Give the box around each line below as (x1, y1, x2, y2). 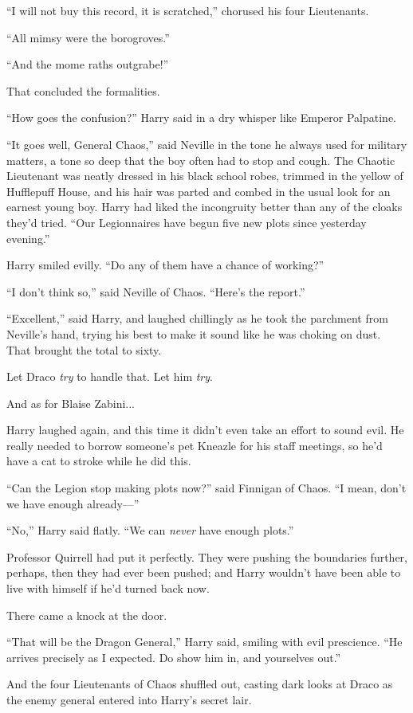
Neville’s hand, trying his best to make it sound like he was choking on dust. (6, 325, 381, 342)
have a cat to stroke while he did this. (6, 452, 191, 469)
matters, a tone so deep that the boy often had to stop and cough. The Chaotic (6, 151, 395, 168)
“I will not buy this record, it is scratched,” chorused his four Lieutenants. (6, 2, 369, 18)
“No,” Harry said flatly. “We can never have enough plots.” (6, 522, 294, 539)
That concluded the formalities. (6, 82, 160, 99)
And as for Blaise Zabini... (6, 394, 136, 411)
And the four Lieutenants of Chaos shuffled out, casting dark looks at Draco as (6, 676, 393, 692)
